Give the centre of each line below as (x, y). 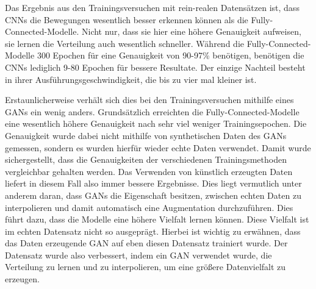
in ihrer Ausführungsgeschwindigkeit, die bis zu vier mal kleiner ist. (131, 79)
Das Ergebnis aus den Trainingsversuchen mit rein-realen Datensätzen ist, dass (152, 7)
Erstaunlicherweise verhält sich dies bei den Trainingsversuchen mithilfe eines (149, 100)
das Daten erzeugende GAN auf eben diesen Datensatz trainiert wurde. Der (146, 243)
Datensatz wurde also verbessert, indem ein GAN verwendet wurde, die (138, 255)
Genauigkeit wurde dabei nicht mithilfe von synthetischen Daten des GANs (146, 135)
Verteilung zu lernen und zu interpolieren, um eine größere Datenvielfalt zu (145, 267)
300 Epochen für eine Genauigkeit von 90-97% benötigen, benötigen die (171, 55)
